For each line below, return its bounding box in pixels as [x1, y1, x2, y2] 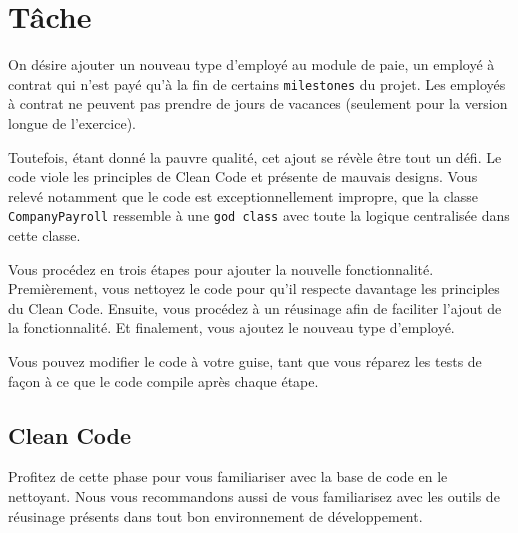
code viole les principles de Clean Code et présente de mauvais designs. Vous [8, 166, 478, 187]
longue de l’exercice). [8, 112, 136, 133]
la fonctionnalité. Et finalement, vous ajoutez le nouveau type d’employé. [8, 317, 455, 338]
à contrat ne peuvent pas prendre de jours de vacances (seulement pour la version [8, 93, 508, 114]
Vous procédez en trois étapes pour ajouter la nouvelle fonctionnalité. [8, 258, 434, 279]
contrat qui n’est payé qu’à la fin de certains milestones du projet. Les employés [8, 73, 506, 94]
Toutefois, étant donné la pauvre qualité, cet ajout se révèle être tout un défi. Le [8, 146, 502, 167]
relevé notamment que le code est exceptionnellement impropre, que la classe [8, 185, 479, 206]
